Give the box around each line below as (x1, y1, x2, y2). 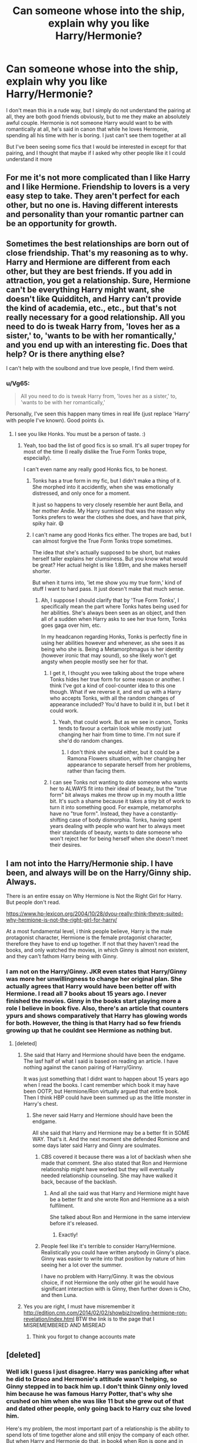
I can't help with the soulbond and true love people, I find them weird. (6, 365, 175, 372)
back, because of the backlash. (41, 1178, 118, 1185)
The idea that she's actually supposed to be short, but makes (32, 549, 181, 556)
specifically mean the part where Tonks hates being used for (41, 603, 188, 610)
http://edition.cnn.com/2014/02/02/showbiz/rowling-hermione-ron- (23, 1309, 188, 1316)
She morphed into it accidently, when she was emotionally (32, 484, 173, 491)
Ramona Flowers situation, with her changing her (67, 755, 186, 762)
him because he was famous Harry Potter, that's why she (6, 1389, 173, 1398)
